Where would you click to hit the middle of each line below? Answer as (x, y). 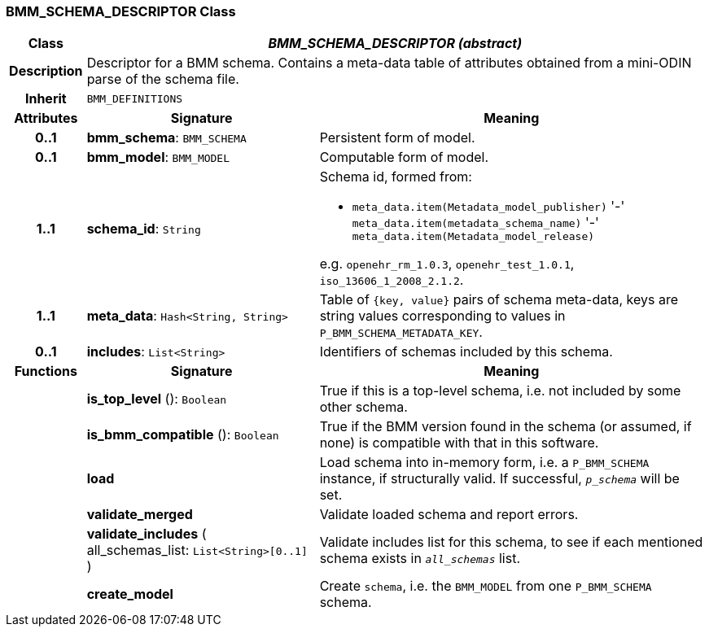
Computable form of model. (404, 157)
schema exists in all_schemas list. (420, 559)
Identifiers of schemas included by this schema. (466, 352)
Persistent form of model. (397, 138)
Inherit (46, 99)
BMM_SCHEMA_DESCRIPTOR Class (121, 11)
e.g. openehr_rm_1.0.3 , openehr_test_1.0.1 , (447, 264)
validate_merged (140, 515)
